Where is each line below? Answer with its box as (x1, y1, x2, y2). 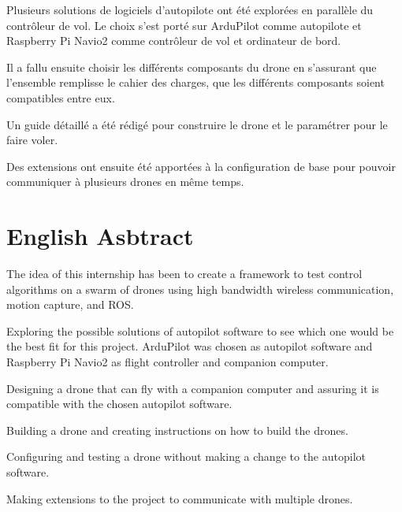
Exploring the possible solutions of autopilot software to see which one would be (6, 322, 394, 339)
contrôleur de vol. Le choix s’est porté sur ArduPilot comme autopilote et (6, 17, 362, 33)
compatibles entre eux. (6, 89, 115, 106)
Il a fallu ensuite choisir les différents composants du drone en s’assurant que (6, 58, 377, 75)
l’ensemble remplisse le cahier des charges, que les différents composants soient (6, 74, 385, 91)
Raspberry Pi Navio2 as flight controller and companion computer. (6, 354, 329, 370)
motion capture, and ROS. (6, 296, 134, 313)
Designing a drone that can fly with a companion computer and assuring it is (6, 380, 379, 396)
